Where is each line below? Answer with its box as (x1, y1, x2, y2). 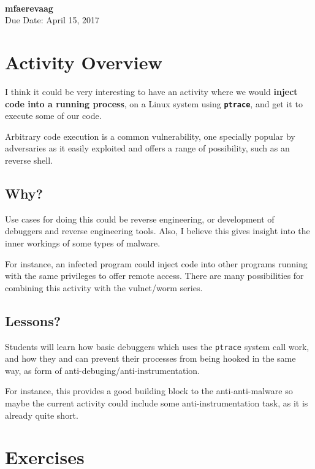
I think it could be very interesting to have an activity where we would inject (5, 85, 298, 97)
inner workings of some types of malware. (5, 236, 161, 249)
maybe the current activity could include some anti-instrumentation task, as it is (5, 396, 308, 409)
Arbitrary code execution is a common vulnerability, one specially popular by (5, 129, 295, 142)
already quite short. (5, 408, 78, 421)
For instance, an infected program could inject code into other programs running (5, 257, 308, 270)
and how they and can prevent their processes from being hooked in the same (5, 352, 296, 365)
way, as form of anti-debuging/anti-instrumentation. (5, 364, 200, 376)
